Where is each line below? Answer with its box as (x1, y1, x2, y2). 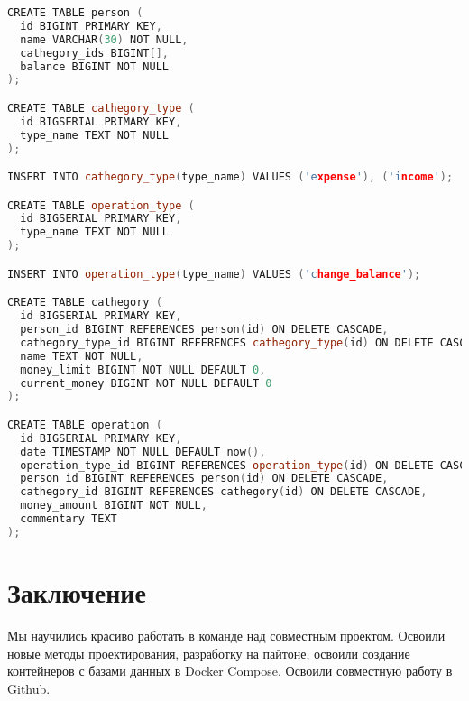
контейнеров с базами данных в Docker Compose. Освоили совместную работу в (7, 661, 453, 680)
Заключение (7, 574, 146, 610)
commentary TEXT (20, 512, 117, 526)
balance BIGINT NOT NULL (20, 60, 169, 73)
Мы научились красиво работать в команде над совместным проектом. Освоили (7, 625, 446, 644)
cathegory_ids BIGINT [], (20, 46, 169, 60)
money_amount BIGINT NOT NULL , (20, 499, 207, 512)
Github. (7, 678, 51, 697)
